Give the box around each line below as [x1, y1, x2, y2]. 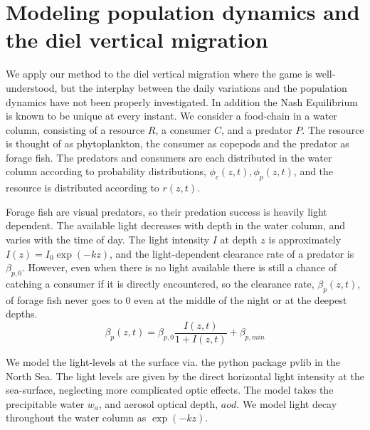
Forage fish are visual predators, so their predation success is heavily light [6, 204, 327, 219]
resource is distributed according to [6, 180, 159, 195]
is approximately [268, 232, 342, 247]
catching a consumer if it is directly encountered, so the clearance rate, [6, 276, 314, 291]
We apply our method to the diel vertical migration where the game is [6, 66, 312, 81]
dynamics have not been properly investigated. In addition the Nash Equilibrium [6, 94, 358, 109]
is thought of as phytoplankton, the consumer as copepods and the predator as [6, 136, 349, 151]
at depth [220, 232, 258, 247]
